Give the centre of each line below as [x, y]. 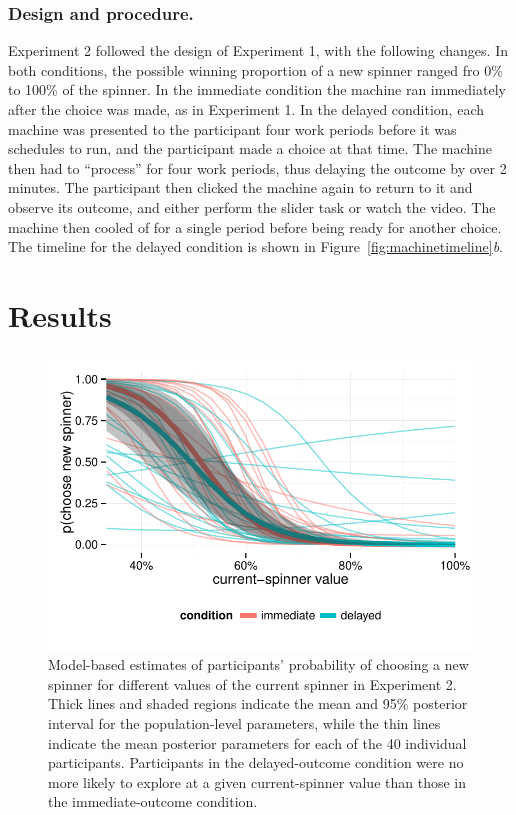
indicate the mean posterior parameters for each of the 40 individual [257, 742]
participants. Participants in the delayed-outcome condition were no [256, 762]
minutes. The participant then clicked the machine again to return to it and [240, 187]
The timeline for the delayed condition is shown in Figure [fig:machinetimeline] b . [255, 246]
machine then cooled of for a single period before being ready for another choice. [255, 226]
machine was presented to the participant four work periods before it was [232, 128]
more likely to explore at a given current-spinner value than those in [257, 781]
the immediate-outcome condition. [153, 801]
